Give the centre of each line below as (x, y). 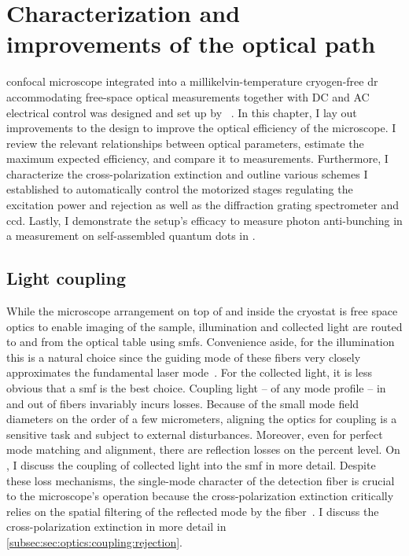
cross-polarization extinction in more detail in (116, 527)
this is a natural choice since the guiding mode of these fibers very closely (184, 357)
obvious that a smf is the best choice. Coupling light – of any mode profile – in (196, 388)
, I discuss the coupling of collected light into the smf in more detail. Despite (191, 464)
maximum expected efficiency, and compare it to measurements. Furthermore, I (197, 158)
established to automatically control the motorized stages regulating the (180, 189)
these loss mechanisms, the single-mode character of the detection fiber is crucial (201, 480)
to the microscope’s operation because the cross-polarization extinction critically (200, 496)
